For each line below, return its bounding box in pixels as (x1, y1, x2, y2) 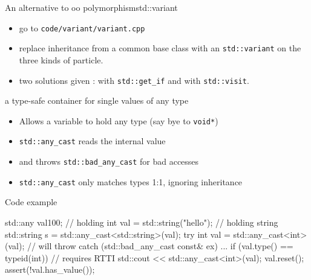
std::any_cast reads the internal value (19, 135, 166, 147)
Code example (5, 196, 57, 208)
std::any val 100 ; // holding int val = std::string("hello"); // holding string (5, 215, 278, 228)
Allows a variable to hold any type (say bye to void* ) (19, 114, 218, 127)
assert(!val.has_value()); (5, 263, 95, 276)
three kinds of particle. (19, 53, 103, 66)
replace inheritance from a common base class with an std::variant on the (19, 42, 301, 54)
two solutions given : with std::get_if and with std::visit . (19, 74, 249, 86)
